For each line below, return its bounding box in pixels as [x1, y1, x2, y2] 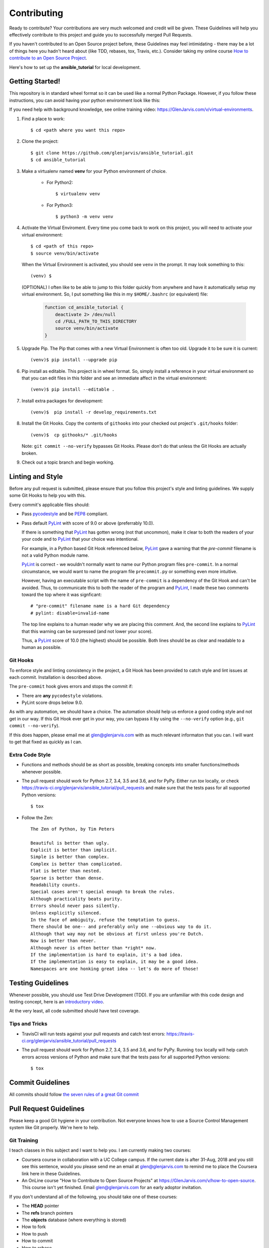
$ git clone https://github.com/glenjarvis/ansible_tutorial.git [30, 150, 194, 156]
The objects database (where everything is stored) [21, 1217, 127, 1223]
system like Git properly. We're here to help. [9, 1125, 100, 1131]
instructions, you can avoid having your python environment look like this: [9, 97, 160, 103]
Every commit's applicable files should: [9, 502, 90, 508]
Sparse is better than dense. [30, 875, 105, 881]
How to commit [21, 1238, 53, 1244]
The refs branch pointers [21, 1210, 73, 1216]
